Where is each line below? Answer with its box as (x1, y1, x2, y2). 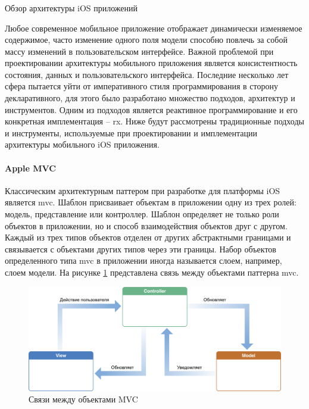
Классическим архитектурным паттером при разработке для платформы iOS (5, 184, 280, 196)
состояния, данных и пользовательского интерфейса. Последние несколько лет (5, 68, 289, 80)
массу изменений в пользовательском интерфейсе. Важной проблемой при (5, 45, 274, 57)
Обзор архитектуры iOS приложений (5, 1, 138, 14)
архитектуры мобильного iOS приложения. (5, 138, 160, 151)
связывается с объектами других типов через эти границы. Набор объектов (5, 242, 276, 255)
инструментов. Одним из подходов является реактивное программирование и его (5, 103, 298, 115)
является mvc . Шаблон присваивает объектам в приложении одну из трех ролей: (5, 196, 296, 208)
